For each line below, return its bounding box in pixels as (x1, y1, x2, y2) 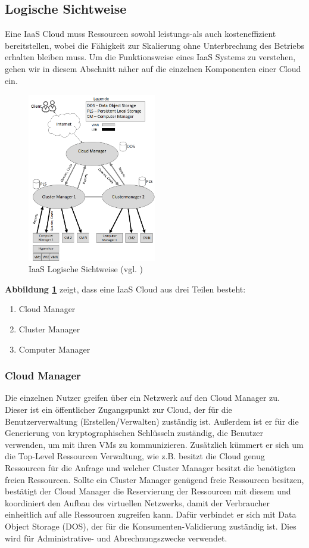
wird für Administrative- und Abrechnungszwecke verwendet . (5, 531, 227, 544)
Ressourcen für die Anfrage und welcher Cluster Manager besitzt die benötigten (5, 461, 296, 474)
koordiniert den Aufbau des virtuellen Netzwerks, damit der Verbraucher (5, 496, 270, 509)
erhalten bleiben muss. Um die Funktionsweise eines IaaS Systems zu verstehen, (5, 51, 296, 63)
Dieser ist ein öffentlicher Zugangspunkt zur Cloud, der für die (5, 403, 232, 416)
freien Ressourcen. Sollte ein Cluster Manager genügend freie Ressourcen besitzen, (5, 473, 304, 485)
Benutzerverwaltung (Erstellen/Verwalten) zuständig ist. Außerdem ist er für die (5, 415, 299, 427)
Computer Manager (18, 342, 90, 355)
